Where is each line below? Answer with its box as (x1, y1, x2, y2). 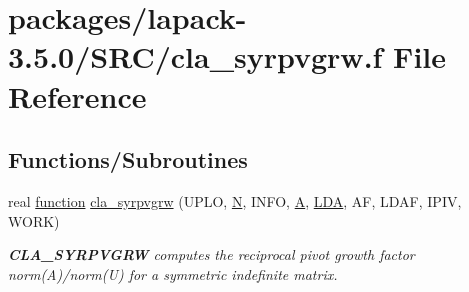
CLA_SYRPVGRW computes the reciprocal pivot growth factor (8, 244, 415, 265)
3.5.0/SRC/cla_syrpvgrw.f (8, 36, 383, 77)
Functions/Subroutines (8, 144, 248, 175)
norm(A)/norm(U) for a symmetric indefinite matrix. (8, 263, 338, 284)
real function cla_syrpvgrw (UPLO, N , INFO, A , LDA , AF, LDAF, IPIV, (8, 190, 462, 211)
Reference (8, 75, 147, 116)
